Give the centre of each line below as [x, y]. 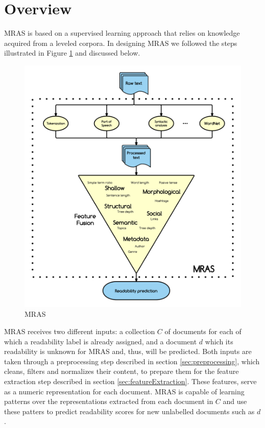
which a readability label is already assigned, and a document [101, 341]
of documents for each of [203, 331]
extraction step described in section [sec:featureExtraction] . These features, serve [130, 381]
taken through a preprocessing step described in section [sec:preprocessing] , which [132, 361]
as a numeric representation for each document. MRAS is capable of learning [124, 391]
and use [235, 401]
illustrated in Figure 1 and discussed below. [72, 53]
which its [219, 341]
